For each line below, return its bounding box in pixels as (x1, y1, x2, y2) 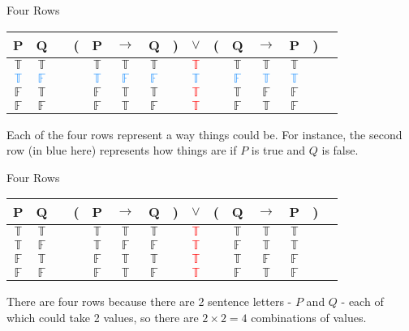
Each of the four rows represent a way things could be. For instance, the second (6, 125, 403, 142)
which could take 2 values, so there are (6, 308, 199, 325)
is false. (321, 142, 359, 159)
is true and (251, 142, 306, 159)
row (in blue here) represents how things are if (6, 142, 237, 159)
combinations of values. (251, 308, 367, 325)
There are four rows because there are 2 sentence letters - (6, 293, 292, 310)
